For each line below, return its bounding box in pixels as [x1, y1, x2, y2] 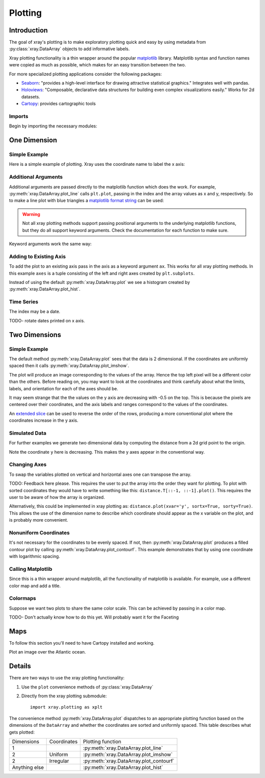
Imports [9, 113, 28, 120]
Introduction [9, 26, 48, 34]
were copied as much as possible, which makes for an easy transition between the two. [9, 62, 186, 68]
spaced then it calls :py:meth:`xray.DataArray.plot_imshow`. [9, 363, 130, 369]
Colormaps [9, 595, 36, 602]
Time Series [9, 298, 39, 305]
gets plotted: [9, 729, 35, 735]
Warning [22, 211, 40, 217]
